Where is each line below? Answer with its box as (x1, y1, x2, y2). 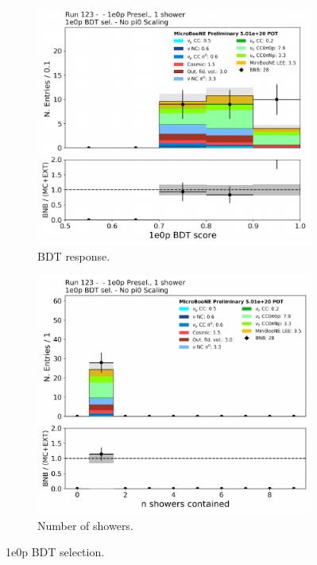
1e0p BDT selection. (6, 544, 105, 560)
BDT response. (37, 247, 110, 264)
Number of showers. (37, 517, 133, 533)
